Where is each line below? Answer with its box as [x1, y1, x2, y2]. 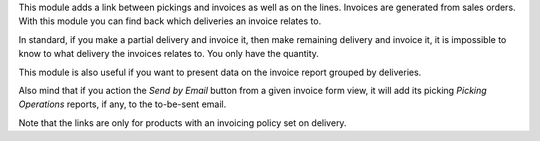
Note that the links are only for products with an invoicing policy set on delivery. [18, 116, 347, 129]
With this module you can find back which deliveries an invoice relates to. [18, 15, 322, 27]
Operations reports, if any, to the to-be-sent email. [18, 98, 227, 110]
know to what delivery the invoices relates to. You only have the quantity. [18, 48, 320, 60]
